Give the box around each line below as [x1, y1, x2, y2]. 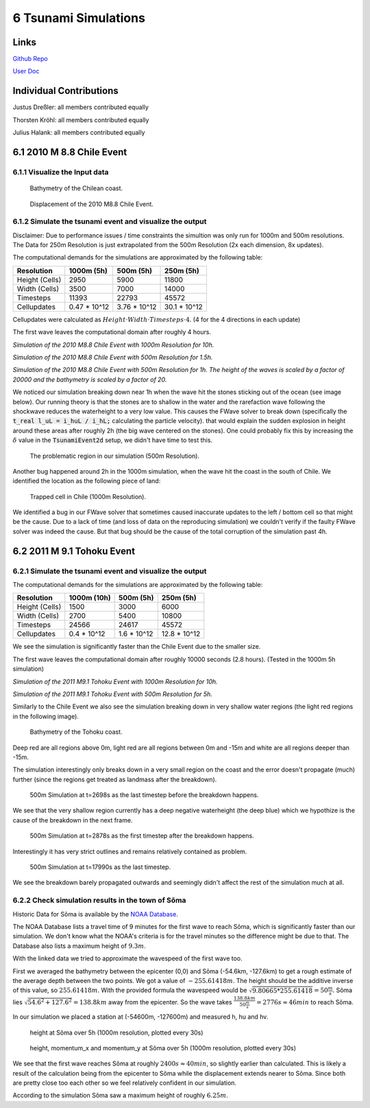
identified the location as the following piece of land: [12, 477, 161, 485]
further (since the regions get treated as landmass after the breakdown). [12, 775, 217, 783]
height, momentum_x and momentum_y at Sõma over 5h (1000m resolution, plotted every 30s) [29, 1043, 297, 1052]
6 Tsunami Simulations [12, 10, 145, 25]
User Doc [12, 67, 40, 76]
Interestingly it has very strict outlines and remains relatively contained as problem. [12, 847, 247, 855]
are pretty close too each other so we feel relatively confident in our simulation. [12, 1078, 236, 1087]
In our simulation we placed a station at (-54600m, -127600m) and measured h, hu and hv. [12, 1013, 269, 1021]
